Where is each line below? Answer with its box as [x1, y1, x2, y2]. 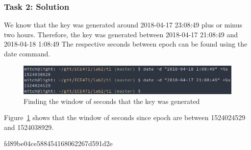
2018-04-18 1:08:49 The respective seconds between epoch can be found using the [4, 39, 248, 49]
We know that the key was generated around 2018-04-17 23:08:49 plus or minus [4, 20, 243, 30]
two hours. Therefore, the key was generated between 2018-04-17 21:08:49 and [4, 29, 238, 39]
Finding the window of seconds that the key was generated [24, 96, 200, 106]
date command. [4, 49, 50, 58]
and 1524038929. [4, 122, 54, 132]
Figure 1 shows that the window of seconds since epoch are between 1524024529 [4, 112, 246, 123]
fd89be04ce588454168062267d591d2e [4, 138, 113, 149]
